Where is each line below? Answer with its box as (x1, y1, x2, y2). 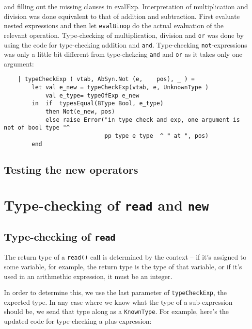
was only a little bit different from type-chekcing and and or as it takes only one (4, 49, 242, 59)
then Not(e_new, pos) (45, 108, 115, 115)
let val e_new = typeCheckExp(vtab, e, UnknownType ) (31, 84, 209, 91)
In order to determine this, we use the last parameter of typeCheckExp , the (4, 287, 227, 297)
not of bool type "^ (4, 124, 70, 132)
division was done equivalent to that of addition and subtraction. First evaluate (4, 11, 240, 21)
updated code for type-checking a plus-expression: (4, 316, 152, 326)
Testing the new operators (4, 162, 138, 177)
